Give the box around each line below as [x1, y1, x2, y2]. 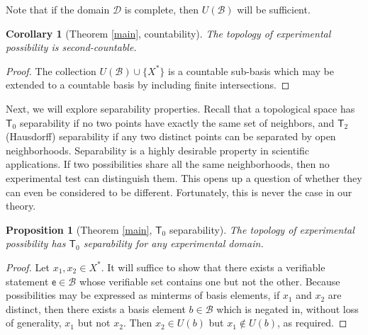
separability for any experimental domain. [83, 236, 264, 251]
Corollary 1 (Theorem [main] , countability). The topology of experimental [6, 25, 331, 40]
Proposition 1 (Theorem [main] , [6, 222, 152, 237]
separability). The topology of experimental [169, 222, 355, 237]
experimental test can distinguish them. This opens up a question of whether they [6, 170, 362, 185]
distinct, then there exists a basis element [6, 301, 186, 316]
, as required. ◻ [277, 315, 347, 330]
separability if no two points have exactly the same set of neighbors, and [19, 115, 335, 130]
